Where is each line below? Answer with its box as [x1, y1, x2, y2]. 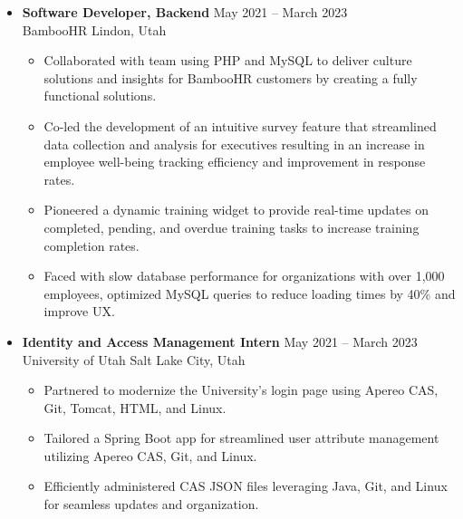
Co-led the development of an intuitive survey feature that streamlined [43, 116, 437, 135]
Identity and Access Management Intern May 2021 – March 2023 [22, 332, 418, 351]
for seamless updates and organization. [43, 495, 259, 514]
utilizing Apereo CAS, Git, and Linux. [43, 446, 257, 465]
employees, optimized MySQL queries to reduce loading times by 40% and [43, 284, 456, 303]
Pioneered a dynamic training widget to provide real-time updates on [43, 200, 429, 219]
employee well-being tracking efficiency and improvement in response [43, 152, 426, 171]
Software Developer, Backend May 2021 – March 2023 [22, 3, 348, 21]
